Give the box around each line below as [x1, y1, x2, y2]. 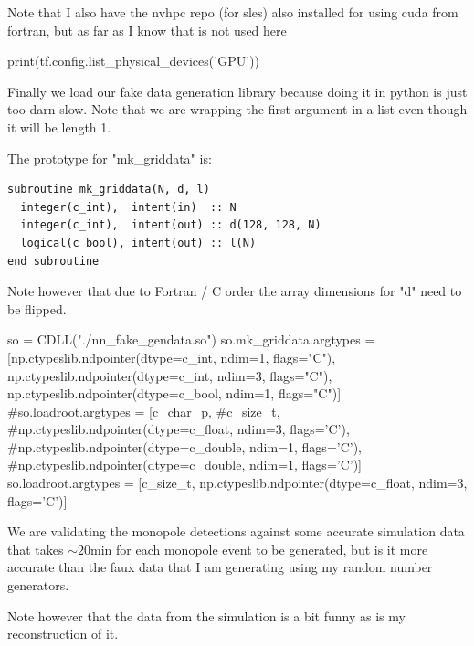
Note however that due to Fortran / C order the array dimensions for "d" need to [7, 281, 462, 301]
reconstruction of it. [7, 624, 119, 643]
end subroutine [7, 254, 100, 268]
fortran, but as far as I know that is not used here [7, 20, 287, 39]
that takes [7, 539, 64, 558]
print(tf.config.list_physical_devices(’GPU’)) [7, 51, 259, 70]
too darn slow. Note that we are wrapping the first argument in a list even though [7, 100, 468, 119]
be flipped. [7, 299, 67, 318]
